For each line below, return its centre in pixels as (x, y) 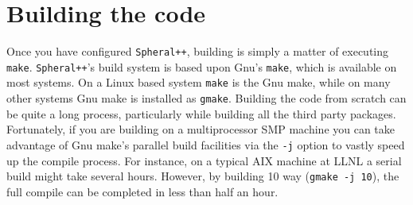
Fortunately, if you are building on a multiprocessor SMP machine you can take (201, 129)
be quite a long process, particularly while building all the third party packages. (201, 113)
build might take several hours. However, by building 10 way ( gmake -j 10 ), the (203, 176)
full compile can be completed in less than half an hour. (142, 191)
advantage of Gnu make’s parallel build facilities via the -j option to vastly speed (206, 144)
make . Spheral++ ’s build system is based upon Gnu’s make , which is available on (202, 66)
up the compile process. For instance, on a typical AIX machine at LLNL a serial (204, 160)
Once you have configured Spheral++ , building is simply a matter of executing (198, 51)
